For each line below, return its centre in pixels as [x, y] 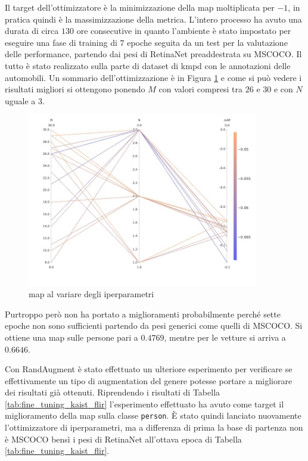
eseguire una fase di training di [61, 42]
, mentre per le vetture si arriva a [225, 337]
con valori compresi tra [201, 89]
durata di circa [32, 31]
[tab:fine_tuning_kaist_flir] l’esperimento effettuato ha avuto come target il [144, 404]
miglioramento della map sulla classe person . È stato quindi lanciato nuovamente [153, 415]
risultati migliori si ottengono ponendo [75, 89]
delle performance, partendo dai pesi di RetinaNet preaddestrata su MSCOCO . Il [153, 54]
